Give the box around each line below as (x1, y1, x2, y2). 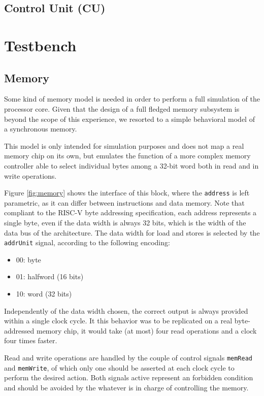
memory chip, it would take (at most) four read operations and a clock (36, 325, 257, 336)
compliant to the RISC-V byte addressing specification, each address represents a (4, 207, 257, 218)
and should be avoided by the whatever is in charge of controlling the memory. (4, 382, 249, 392)
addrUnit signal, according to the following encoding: (4, 237, 170, 248)
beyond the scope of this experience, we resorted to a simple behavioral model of (4, 113, 255, 124)
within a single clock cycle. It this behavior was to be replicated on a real (4, 315, 233, 326)
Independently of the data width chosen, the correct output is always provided (4, 305, 248, 316)
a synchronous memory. (4, 123, 77, 134)
